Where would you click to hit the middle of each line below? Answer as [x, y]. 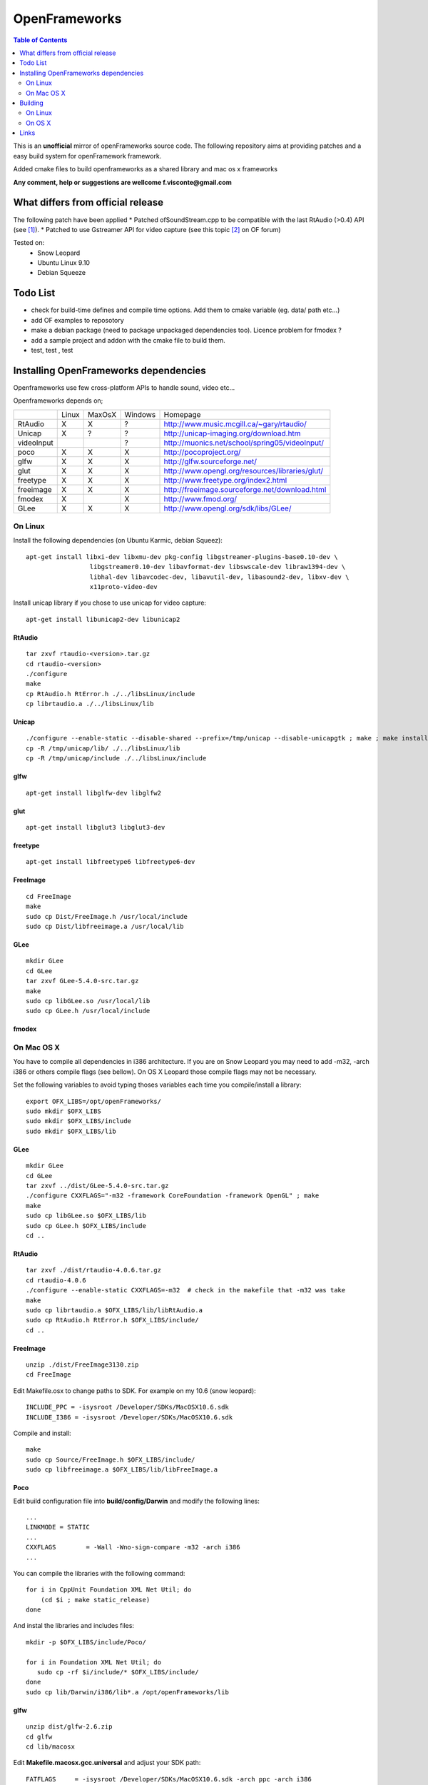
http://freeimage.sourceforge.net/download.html [245, 489]
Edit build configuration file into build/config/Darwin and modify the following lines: [137, 1501]
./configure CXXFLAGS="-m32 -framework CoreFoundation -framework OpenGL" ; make [173, 1196]
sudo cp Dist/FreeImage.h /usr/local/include [107, 916]
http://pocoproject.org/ [202, 452]
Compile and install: [42, 1433]
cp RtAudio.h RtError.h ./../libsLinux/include [111, 694]
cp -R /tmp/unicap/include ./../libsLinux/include [116, 758]
